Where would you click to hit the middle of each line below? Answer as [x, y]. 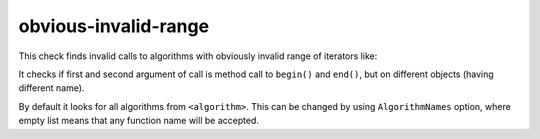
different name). [51, 88]
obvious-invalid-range [114, 26]
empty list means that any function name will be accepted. [139, 121]
